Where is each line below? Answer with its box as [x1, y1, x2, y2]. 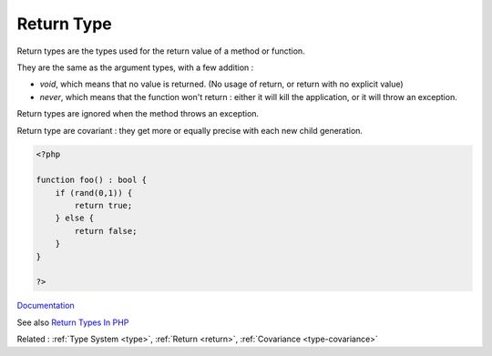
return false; [74, 226, 138, 236]
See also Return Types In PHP [16, 317, 129, 328]
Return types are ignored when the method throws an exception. [16, 108, 260, 119]
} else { [55, 213, 95, 223]
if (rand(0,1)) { [55, 188, 133, 198]
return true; [74, 200, 133, 211]
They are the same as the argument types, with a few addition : [16, 62, 254, 73]
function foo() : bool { [36, 175, 148, 186]
